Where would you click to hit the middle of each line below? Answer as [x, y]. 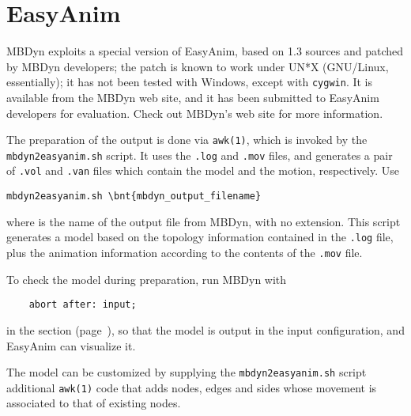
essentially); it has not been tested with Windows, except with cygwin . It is [189, 82]
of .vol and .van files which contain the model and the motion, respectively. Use [203, 170]
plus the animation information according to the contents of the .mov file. [185, 253]
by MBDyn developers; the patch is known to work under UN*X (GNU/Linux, [198, 66]
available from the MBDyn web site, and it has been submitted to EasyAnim [193, 97]
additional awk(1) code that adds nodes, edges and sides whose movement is [192, 387]
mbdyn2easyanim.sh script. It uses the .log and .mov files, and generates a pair [200, 155]
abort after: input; [83, 305]
